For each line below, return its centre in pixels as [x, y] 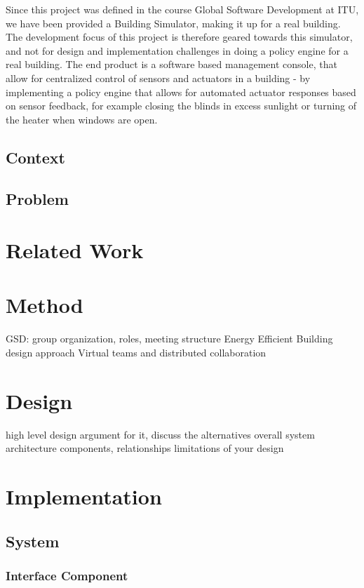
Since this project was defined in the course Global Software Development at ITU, [182, 9]
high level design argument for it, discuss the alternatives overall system [160, 434]
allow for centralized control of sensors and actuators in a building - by [158, 78]
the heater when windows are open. [82, 119]
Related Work [75, 250]
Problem [37, 198]
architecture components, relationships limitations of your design [145, 448]
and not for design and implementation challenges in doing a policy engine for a [177, 50]
